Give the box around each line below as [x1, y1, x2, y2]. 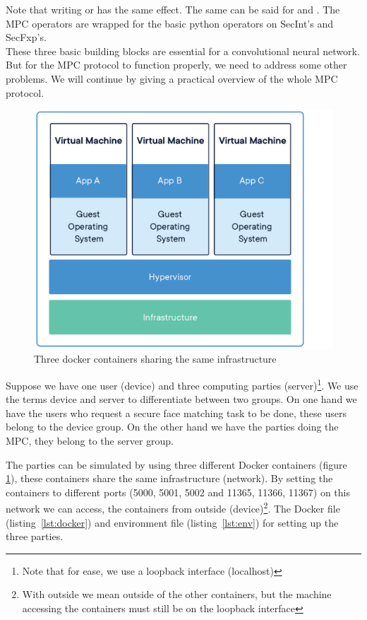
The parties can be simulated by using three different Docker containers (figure [6, 457, 347, 472]
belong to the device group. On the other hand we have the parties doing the [6, 419, 339, 434]
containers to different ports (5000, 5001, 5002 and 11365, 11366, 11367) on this [6, 484, 351, 499]
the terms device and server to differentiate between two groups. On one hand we [6, 392, 357, 406]
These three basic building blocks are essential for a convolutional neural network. [6, 43, 360, 58]
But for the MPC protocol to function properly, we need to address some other [6, 57, 347, 72]
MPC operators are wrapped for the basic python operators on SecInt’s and [6, 16, 333, 30]
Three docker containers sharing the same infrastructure [34, 351, 277, 366]
